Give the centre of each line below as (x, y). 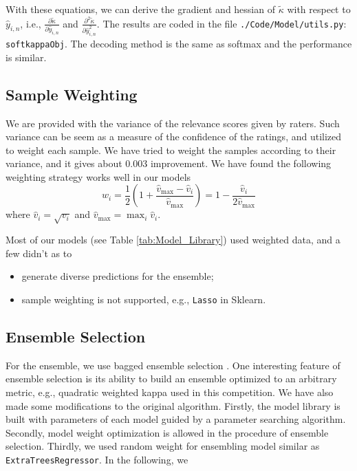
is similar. (26, 57)
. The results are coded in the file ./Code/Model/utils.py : (221, 23)
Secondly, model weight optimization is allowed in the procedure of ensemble (167, 432)
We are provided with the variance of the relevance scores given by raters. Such (173, 123)
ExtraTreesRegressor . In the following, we (97, 460)
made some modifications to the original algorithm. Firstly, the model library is (173, 405)
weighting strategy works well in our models (98, 176)
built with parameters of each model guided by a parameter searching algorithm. (176, 419)
